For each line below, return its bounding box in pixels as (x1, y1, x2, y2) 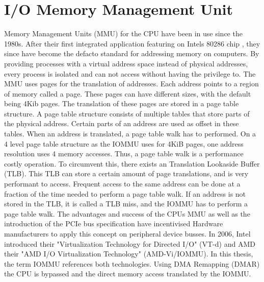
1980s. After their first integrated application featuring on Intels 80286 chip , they (4, 38, 260, 49)
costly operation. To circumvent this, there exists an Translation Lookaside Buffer (4, 158, 260, 169)
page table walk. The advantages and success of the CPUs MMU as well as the (4, 208, 250, 219)
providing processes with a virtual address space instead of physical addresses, (4, 58, 248, 68)
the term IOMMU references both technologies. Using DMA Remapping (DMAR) (4, 258, 260, 269)
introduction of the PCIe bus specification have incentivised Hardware (4, 218, 223, 229)
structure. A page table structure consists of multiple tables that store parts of (4, 108, 250, 119)
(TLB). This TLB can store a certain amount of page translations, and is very (4, 168, 249, 179)
